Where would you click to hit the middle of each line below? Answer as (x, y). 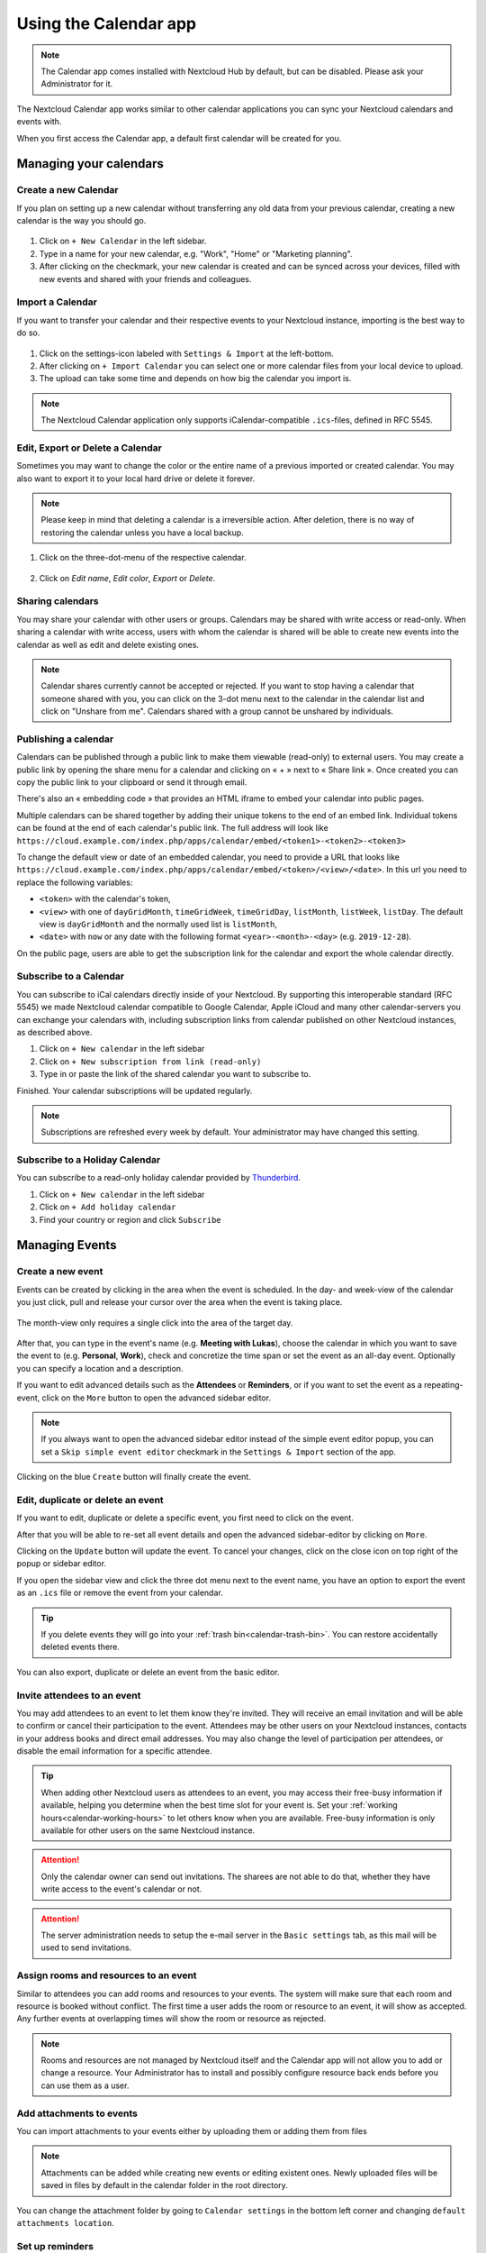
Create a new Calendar (67, 190)
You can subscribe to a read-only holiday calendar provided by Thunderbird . (159, 1178)
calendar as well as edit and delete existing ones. (108, 644)
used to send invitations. (86, 1947)
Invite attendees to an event (79, 1695)
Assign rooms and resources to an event (107, 1975)
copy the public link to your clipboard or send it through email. (132, 782)
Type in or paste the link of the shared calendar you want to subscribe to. (175, 1074)
